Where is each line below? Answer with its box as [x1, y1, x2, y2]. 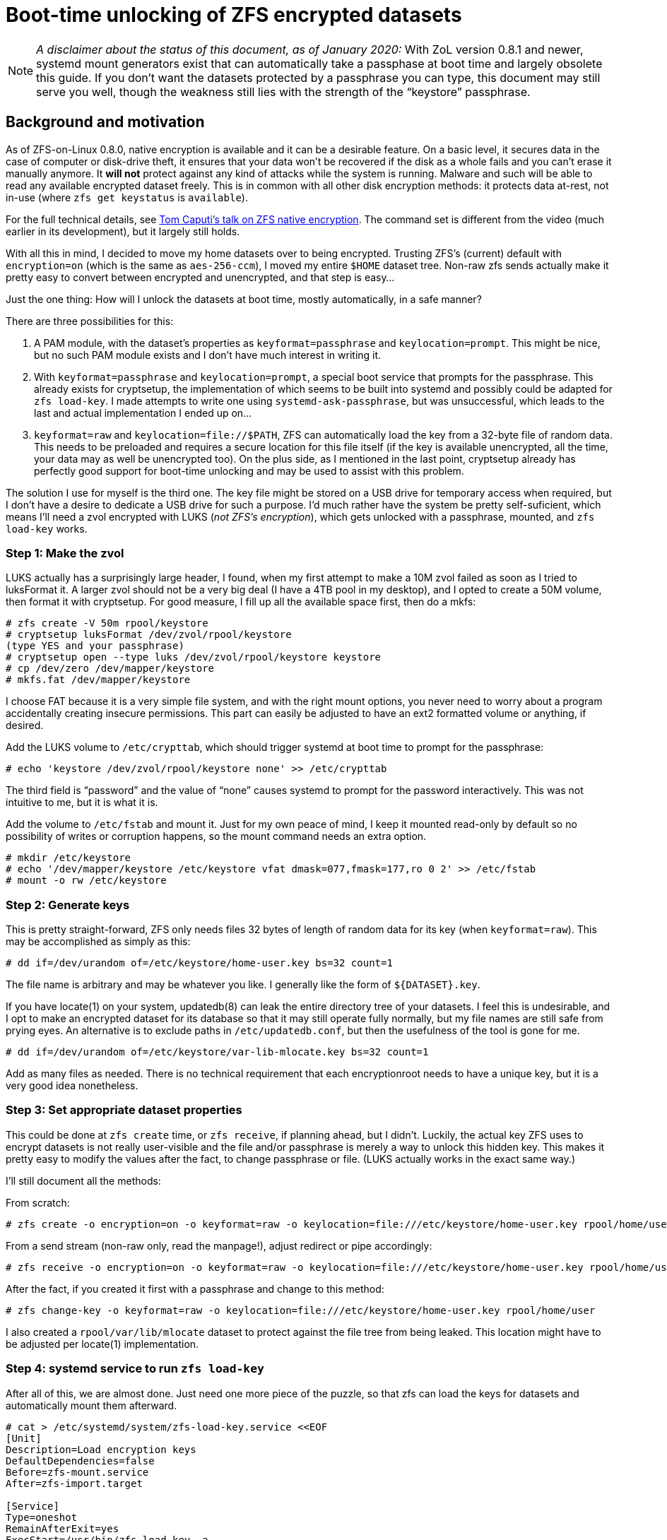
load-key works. [6, 522, 88, 535]
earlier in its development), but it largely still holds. [6, 225, 240, 237]
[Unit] [6, 1432, 42, 1444]
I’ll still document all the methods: [6, 1174, 161, 1187]
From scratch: [6, 1196, 70, 1209]
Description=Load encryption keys [6, 1443, 196, 1455]
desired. [6, 719, 44, 732]
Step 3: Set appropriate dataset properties [6, 1103, 242, 1118]
